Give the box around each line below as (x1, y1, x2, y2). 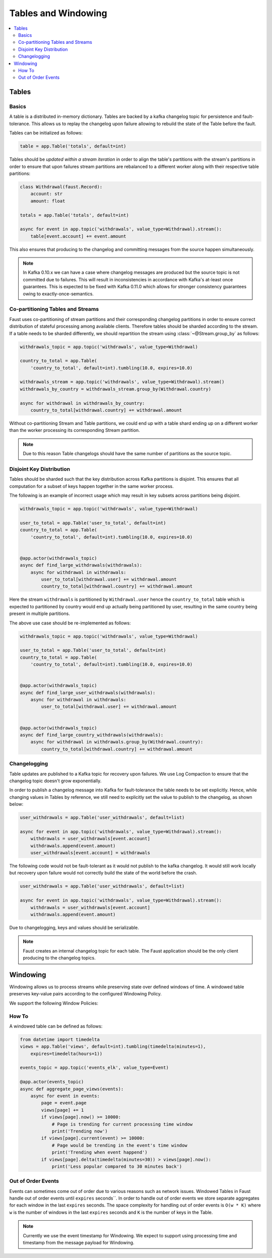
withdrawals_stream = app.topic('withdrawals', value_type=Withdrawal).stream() (20, 379, 225, 385)
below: (9, 801, 24, 807)
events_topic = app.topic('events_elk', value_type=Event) (20, 1065, 169, 1071)
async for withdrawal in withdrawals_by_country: (20, 400, 145, 406)
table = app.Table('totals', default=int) (20, 144, 126, 149)
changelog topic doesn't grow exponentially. (9, 778, 102, 784)
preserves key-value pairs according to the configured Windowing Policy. (9, 991, 162, 997)
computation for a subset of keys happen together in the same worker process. (9, 483, 174, 489)
